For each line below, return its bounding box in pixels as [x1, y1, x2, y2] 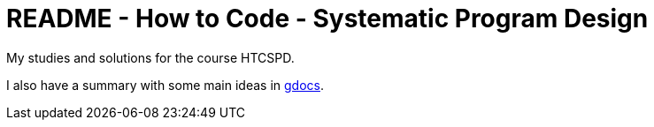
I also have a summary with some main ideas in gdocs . [6, 77, 325, 93]
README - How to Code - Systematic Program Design [6, 4, 649, 34]
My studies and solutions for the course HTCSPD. [6, 49, 295, 65]
